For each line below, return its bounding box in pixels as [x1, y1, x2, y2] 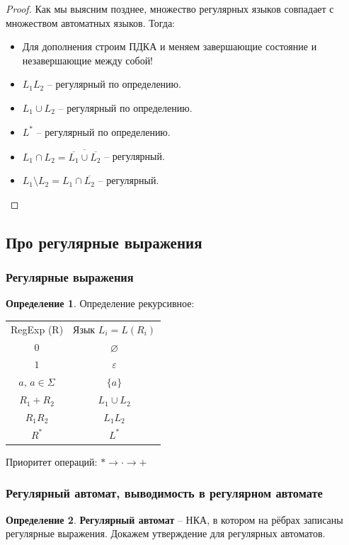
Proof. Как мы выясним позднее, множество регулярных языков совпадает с [6, 1, 334, 16]
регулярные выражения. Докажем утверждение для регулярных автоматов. [6, 526, 326, 541]
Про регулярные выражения [6, 231, 202, 253]
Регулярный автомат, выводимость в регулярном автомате [6, 484, 323, 502]
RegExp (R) [11, 321, 64, 336]
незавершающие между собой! [22, 52, 154, 67]
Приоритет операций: [6, 454, 98, 469]
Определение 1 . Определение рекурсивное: [6, 296, 195, 311]
